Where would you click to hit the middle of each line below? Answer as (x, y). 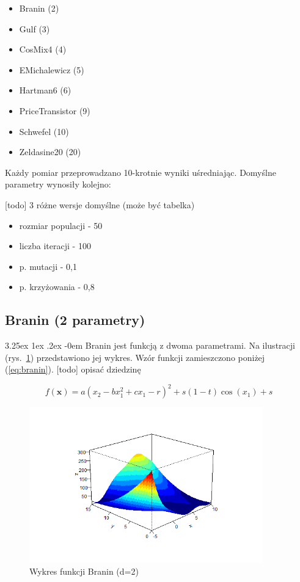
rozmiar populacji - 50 (61, 225)
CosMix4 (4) (43, 49)
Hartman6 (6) (45, 90)
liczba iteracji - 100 (55, 246)
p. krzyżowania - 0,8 (57, 287)
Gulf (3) (35, 28)
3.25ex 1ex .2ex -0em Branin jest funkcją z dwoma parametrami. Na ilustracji (150, 345)
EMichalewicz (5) (52, 69)
